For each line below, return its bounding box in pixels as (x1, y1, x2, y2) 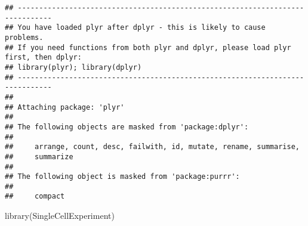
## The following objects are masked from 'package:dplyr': (5, 122, 249, 131)
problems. (5, 33, 44, 42)
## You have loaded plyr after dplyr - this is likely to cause (5, 23, 266, 32)
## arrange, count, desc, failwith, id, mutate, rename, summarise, (5, 143, 300, 151)
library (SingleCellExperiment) (5, 209, 115, 222)
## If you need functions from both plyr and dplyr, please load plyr (5, 43, 291, 52)
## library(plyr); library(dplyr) (5, 63, 142, 72)
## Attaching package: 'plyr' (5, 103, 125, 112)
